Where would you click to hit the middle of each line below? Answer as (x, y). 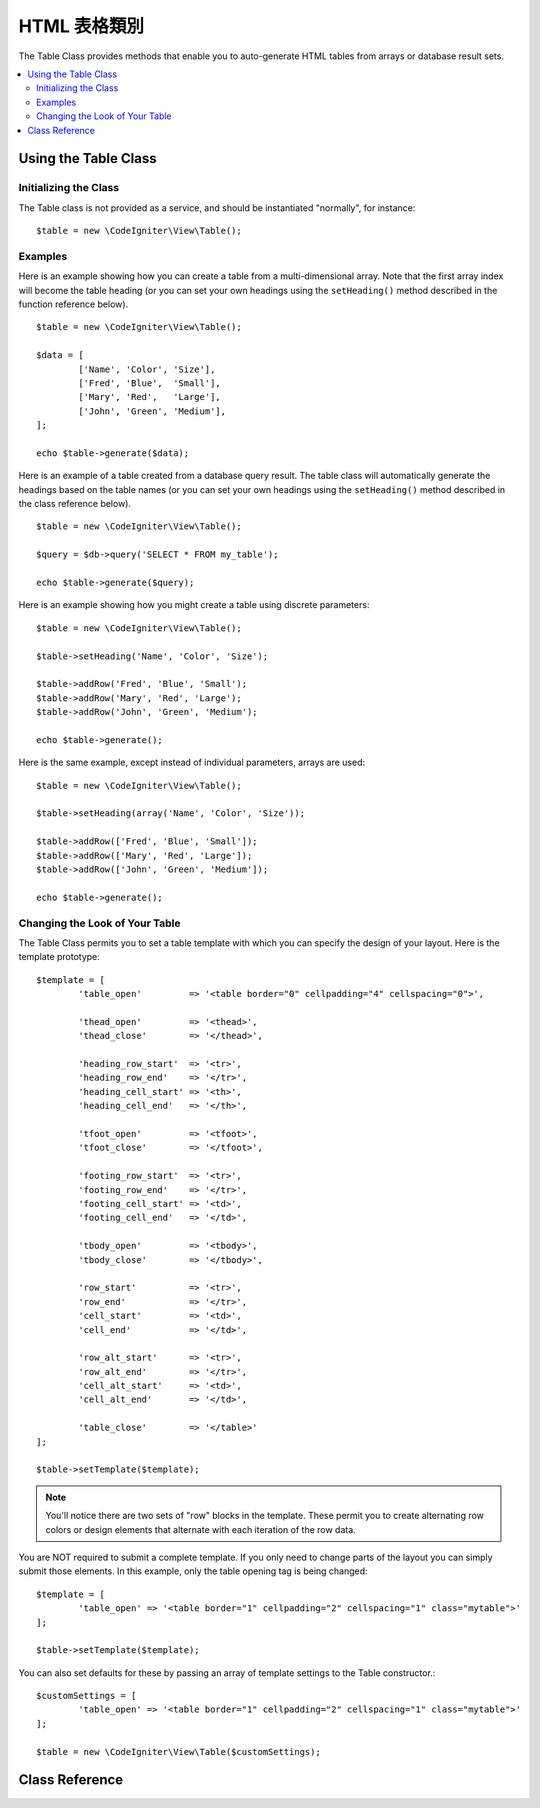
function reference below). (73, 304)
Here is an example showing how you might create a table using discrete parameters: (194, 605)
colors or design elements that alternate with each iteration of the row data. (201, 1529)
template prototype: (59, 957)
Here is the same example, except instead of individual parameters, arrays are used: (192, 762)
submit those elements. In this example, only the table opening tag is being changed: (193, 1571)
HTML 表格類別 (81, 26)
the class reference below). (75, 504)
